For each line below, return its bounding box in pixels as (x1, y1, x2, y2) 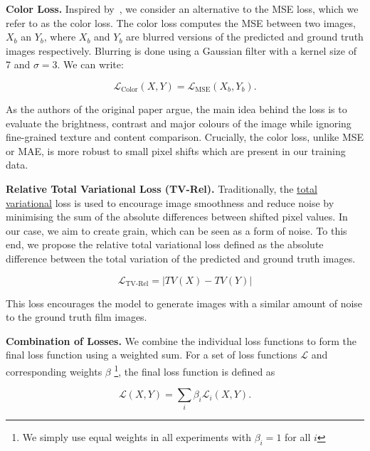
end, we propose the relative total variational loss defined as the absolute (6, 237, 324, 252)
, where (43, 29, 76, 44)
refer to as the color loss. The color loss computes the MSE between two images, (6, 15, 356, 30)
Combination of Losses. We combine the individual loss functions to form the (6, 333, 356, 348)
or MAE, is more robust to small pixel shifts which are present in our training (6, 143, 346, 158)
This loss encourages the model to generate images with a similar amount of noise (6, 295, 363, 310)
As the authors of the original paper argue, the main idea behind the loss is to (6, 101, 347, 116)
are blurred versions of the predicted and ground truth (126, 29, 364, 44)
